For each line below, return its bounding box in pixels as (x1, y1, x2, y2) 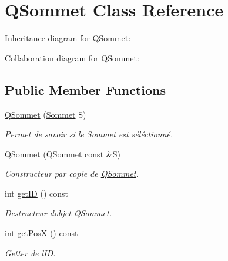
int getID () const (5, 187, 69, 199)
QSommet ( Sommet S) (5, 108, 86, 120)
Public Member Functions (5, 80, 166, 98)
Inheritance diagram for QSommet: (5, 32, 131, 44)
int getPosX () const (5, 227, 78, 239)
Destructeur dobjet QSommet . (5, 207, 112, 219)
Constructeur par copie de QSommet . (5, 167, 139, 180)
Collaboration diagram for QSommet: (5, 51, 139, 64)
